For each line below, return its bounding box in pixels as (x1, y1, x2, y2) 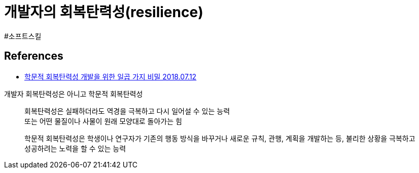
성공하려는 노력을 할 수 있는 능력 (24, 144, 126, 153)
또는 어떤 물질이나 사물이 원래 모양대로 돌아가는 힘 (24, 116, 182, 125)
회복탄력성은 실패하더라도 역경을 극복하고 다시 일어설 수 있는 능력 (24, 106, 230, 115)
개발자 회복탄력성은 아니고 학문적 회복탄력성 (4, 89, 143, 98)
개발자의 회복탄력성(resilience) (4, 4, 203, 21)
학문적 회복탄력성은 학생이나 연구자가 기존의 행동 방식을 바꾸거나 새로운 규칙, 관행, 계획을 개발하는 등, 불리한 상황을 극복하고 (24, 134, 415, 143)
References (4, 50, 63, 63)
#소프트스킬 (4, 31, 42, 40)
